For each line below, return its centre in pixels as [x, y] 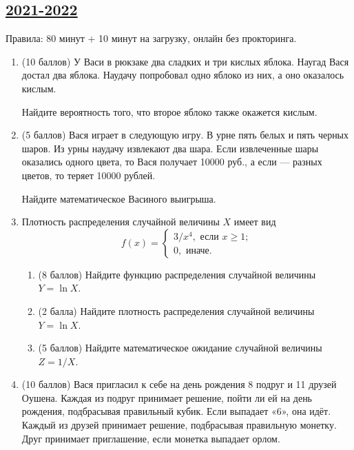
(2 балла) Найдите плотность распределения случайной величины [176, 310]
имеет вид [255, 222]
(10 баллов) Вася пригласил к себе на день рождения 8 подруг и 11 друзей [179, 384]
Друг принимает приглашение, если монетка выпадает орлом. [151, 438]
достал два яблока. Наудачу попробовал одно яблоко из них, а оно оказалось [183, 75]
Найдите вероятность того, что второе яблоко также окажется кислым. [169, 111]
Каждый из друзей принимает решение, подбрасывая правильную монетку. [179, 425]
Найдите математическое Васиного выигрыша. [119, 198]
